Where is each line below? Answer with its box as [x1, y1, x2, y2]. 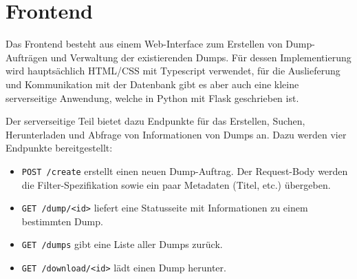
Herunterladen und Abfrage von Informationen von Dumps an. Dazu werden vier [6, 127, 347, 141]
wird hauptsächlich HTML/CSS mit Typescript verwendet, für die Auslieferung [6, 63, 340, 78]
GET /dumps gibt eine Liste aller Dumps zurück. [21, 237, 223, 251]
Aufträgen [6, 50, 48, 64]
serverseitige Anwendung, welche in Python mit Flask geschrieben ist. [6, 90, 299, 105]
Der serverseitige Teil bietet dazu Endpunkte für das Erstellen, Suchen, [6, 114, 305, 128]
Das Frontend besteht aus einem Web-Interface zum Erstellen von [6, 37, 283, 51]
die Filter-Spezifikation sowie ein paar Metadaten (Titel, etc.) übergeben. [21, 177, 331, 192]
